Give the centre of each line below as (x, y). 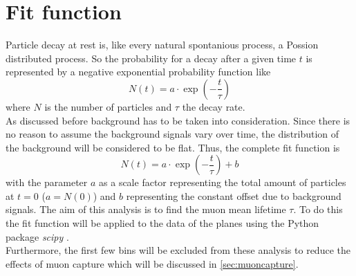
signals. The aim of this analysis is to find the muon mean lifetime (146, 209)
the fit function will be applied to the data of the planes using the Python (162, 223)
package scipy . (37, 236)
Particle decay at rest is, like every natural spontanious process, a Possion (162, 45)
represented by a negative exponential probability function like (138, 72)
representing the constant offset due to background (234, 195)
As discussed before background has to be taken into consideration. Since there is (178, 120)
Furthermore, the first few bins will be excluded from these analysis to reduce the (178, 250)
